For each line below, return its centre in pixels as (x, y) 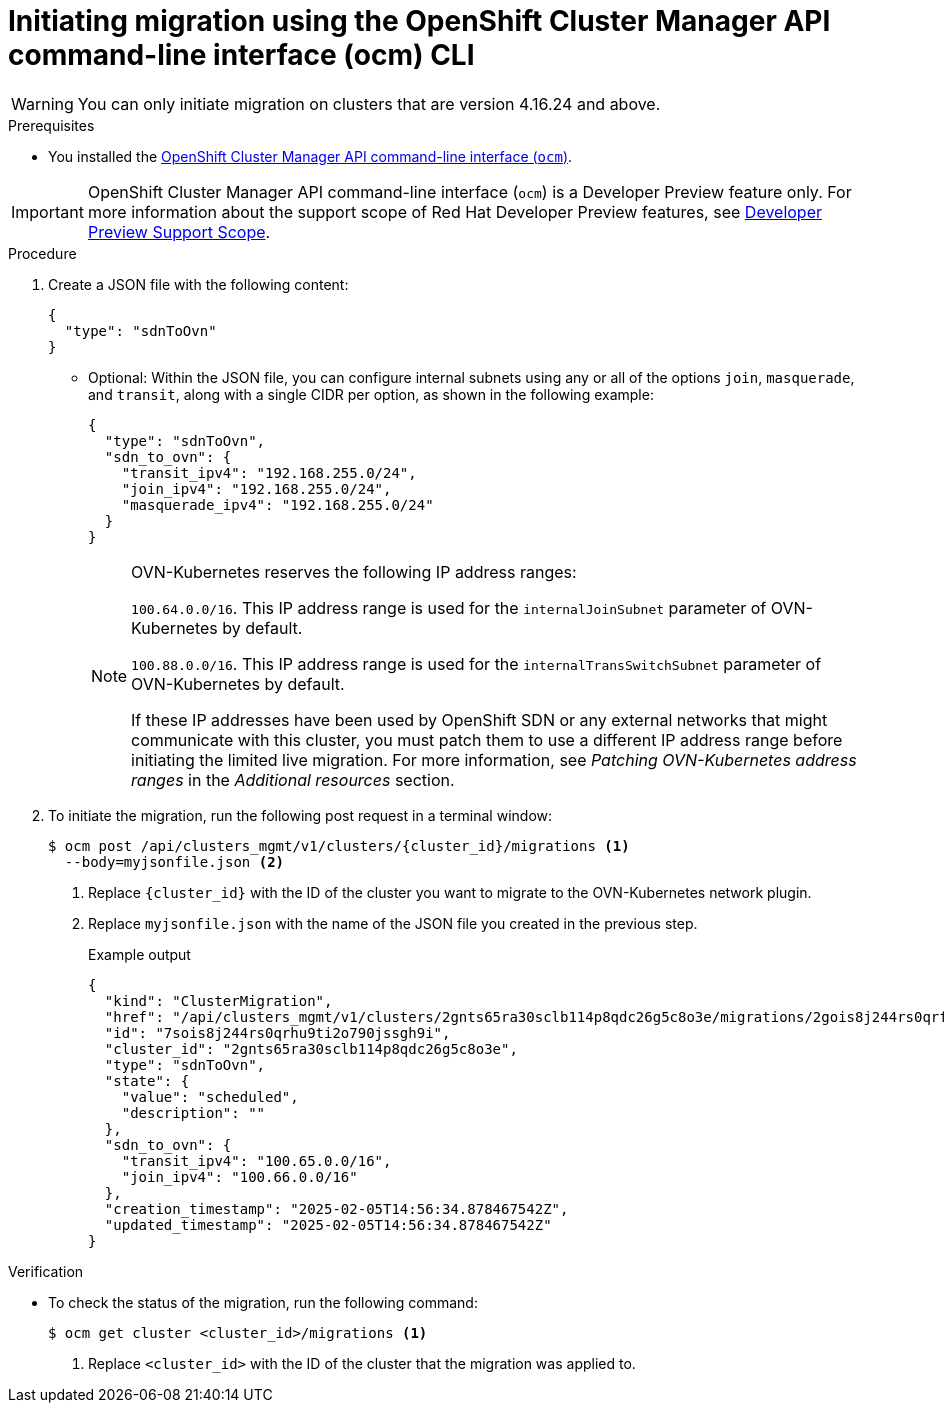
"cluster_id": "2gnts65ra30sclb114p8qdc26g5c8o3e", (311, 1048)
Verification (46, 1271)
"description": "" (193, 1112)
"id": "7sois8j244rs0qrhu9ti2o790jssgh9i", (277, 1032)
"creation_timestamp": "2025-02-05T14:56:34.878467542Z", (336, 1208)
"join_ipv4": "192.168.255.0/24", (256, 488)
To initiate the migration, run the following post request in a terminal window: (300, 815)
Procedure (42, 253)
